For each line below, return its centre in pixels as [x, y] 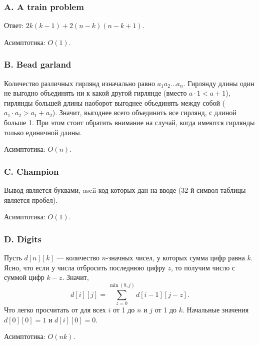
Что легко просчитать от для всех [55, 309]
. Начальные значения [216, 309]
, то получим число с [203, 267]
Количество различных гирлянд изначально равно [80, 83]
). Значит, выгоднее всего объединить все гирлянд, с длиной [144, 112]
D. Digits [23, 239]
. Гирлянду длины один [219, 83]
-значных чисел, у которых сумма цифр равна [175, 257]
